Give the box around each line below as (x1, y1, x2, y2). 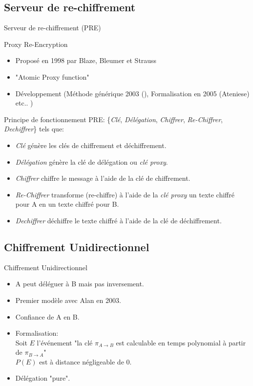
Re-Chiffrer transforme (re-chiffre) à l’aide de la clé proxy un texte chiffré (15, 189, 234, 199)
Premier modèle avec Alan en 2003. (15, 295, 121, 305)
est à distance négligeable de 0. (39, 356, 132, 366)
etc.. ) (15, 98, 33, 108)
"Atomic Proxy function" (15, 71, 89, 82)
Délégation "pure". (15, 373, 70, 383)
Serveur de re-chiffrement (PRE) (4, 22, 101, 33)
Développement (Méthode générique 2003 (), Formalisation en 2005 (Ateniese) (15, 88, 250, 98)
